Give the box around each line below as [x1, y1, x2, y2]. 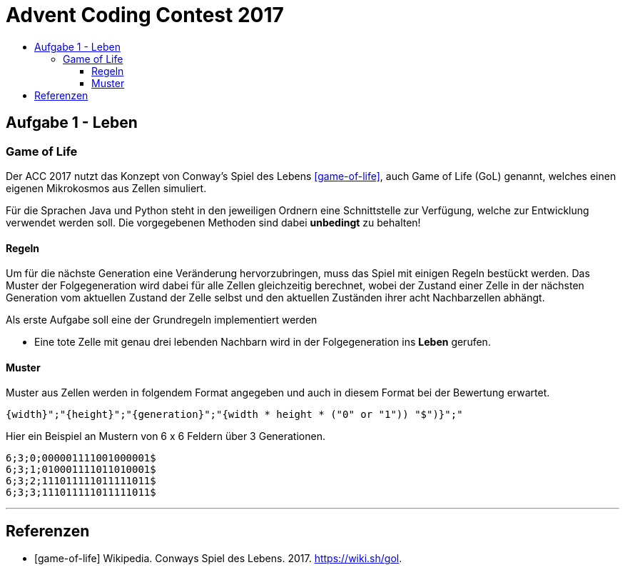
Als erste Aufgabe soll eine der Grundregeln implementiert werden [6, 314, 317, 326]
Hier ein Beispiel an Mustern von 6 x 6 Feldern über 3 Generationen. [6, 430, 325, 443]
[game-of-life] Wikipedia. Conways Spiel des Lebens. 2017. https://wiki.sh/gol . [34, 552, 402, 565]
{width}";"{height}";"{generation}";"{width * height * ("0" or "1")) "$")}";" [6, 409, 463, 421]
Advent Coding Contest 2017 [6, 3, 284, 27]
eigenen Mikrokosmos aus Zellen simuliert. [6, 181, 207, 194]
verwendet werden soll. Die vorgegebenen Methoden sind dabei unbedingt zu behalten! [6, 216, 421, 229]
